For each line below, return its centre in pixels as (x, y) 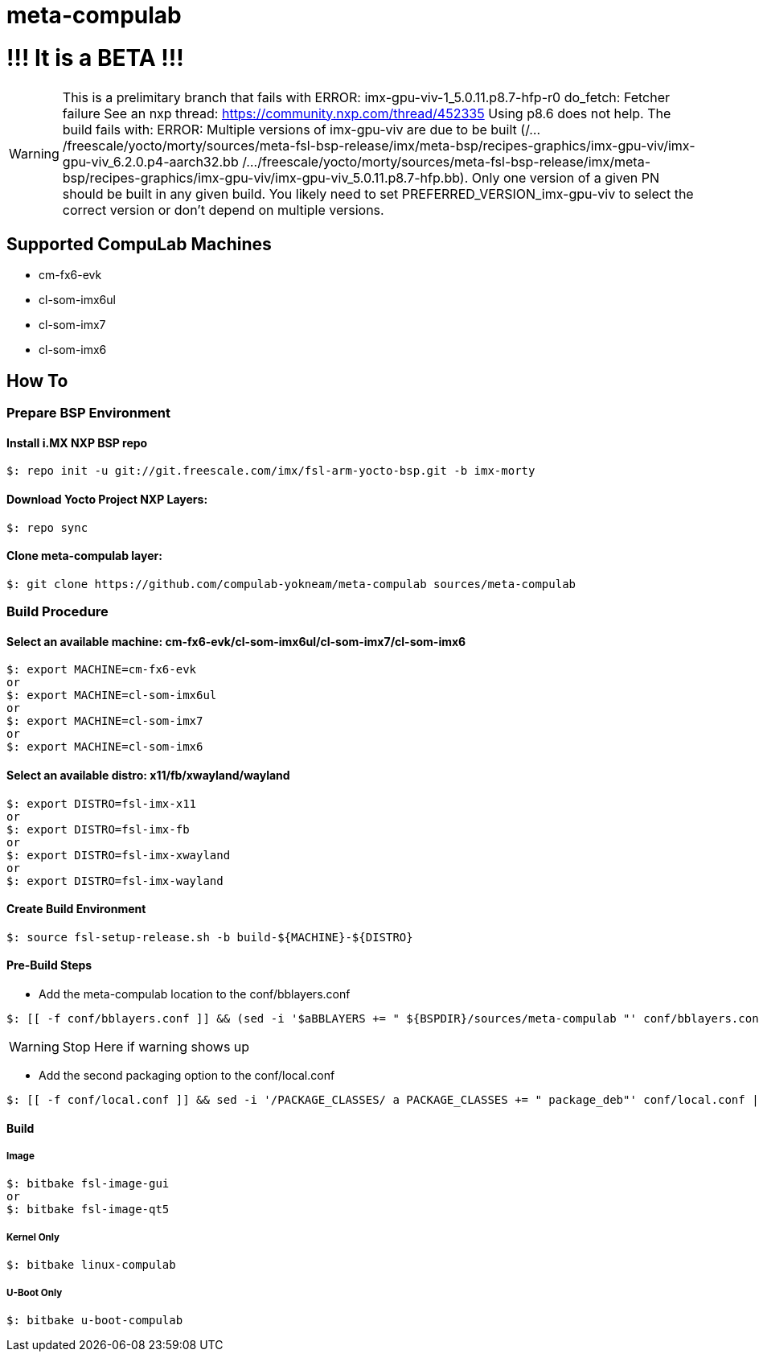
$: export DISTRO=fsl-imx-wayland (115, 881)
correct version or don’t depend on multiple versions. (223, 210)
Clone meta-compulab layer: (84, 556)
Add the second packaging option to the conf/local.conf (187, 1076)
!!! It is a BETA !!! (95, 58)
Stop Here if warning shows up (156, 1047)
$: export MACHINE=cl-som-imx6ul (112, 695)
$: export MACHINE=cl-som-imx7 (105, 721)
